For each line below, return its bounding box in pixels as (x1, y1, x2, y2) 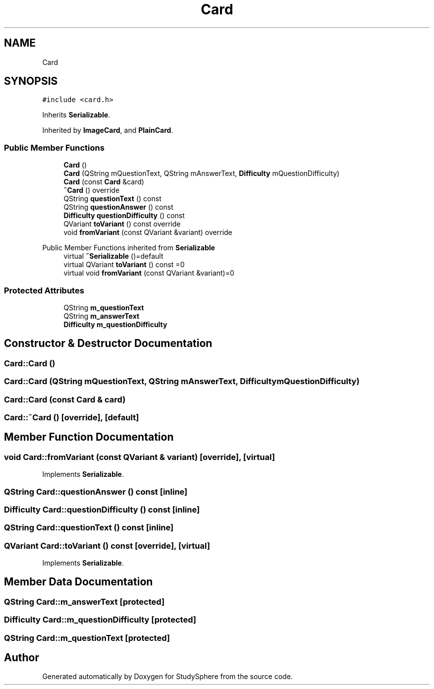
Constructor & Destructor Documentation (4, 337, 213, 350)
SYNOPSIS (4, 75, 58, 88)
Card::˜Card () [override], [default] (4, 412, 139, 422)
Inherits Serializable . (42, 111, 110, 119)
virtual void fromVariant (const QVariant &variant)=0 (63, 269, 234, 278)
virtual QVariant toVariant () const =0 (63, 260, 185, 269)
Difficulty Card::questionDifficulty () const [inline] (4, 504, 200, 515)
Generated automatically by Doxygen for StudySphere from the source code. (42, 672, 293, 681)
